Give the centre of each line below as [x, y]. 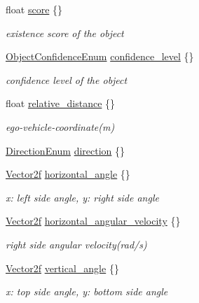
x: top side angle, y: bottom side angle [87, 291]
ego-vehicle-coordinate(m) [60, 126]
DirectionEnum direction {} [66, 150]
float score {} [34, 9]
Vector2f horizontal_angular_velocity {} [93, 221]
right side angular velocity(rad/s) [76, 244]
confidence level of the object [67, 79]
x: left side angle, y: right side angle [82, 197]
